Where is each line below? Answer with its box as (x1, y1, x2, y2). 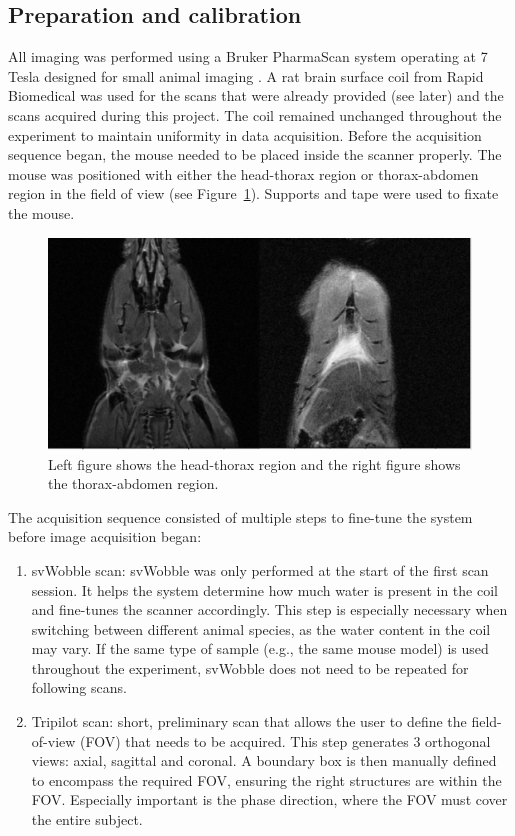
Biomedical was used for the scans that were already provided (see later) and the (8, 85, 504, 106)
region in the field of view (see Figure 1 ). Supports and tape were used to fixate (8, 183, 499, 204)
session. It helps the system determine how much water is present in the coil (31, 579, 498, 600)
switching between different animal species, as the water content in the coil (31, 618, 491, 639)
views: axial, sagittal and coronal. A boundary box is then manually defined (31, 750, 497, 771)
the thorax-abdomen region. (48, 473, 219, 494)
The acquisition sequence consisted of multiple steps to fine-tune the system (8, 506, 473, 527)
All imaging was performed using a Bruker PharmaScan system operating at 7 (8, 46, 488, 67)
